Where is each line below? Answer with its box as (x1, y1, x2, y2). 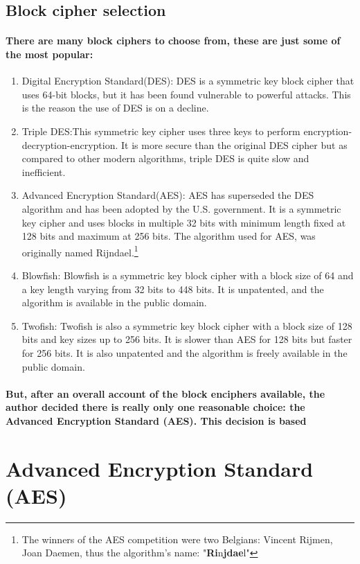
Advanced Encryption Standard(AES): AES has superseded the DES (21, 188, 314, 202)
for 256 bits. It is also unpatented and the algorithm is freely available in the (21, 345, 348, 360)
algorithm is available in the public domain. (21, 295, 207, 310)
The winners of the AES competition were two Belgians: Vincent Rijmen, (21, 531, 333, 546)
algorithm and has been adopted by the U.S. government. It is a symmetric (21, 201, 341, 215)
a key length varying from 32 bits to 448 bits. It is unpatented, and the (21, 281, 324, 296)
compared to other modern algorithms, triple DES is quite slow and (21, 151, 309, 166)
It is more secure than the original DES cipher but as (121, 137, 348, 152)
